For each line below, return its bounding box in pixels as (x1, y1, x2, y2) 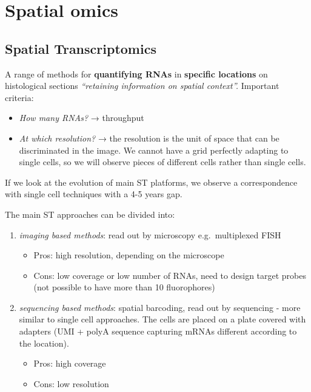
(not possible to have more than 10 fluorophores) (33, 281, 215, 293)
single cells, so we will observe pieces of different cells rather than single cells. (19, 155, 306, 168)
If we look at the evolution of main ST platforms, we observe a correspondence (5, 175, 298, 188)
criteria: (5, 91, 34, 103)
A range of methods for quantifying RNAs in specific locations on (5, 67, 268, 80)
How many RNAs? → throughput (19, 111, 144, 124)
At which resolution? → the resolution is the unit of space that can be (19, 131, 279, 144)
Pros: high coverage (33, 357, 106, 370)
